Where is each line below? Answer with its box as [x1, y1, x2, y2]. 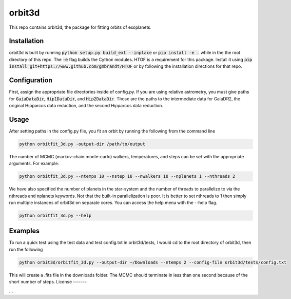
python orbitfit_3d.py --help [19, 212, 92, 218]
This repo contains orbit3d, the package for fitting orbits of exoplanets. [9, 24, 152, 30]
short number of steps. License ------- [9, 279, 87, 285]
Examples [9, 227, 40, 235]
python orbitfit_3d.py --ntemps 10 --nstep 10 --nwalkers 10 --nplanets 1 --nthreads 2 [19, 173, 235, 179]
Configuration [9, 76, 53, 85]
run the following [9, 246, 43, 252]
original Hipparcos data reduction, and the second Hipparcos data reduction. [9, 102, 163, 108]
